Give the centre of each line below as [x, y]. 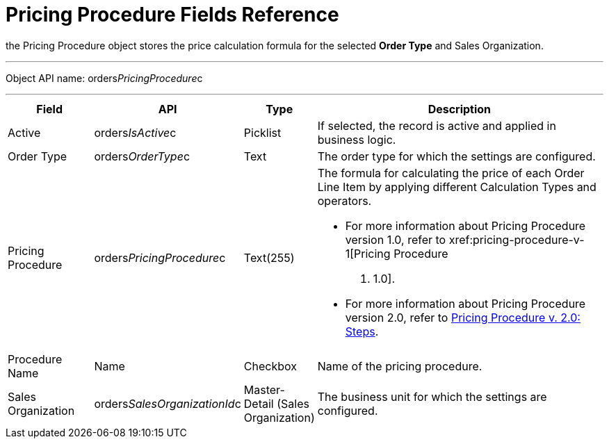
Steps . [362, 331]
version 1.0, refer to [396, 239]
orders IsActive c [135, 132]
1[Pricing [368, 253]
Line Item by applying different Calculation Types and [457, 187]
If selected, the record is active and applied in [437, 125]
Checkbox [270, 366]
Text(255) [269, 257]
